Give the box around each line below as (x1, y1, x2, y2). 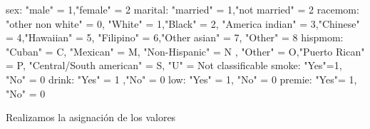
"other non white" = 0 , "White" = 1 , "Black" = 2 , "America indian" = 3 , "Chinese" (6, 16, 360, 31)
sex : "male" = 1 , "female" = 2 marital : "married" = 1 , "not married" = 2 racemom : (6, 2, 359, 16)
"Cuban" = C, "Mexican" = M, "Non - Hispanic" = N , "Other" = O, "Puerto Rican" (6, 43, 365, 58)
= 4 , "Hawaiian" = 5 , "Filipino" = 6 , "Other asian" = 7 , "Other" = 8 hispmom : (6, 30, 344, 45)
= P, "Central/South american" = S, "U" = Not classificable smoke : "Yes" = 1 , (6, 58, 342, 73)
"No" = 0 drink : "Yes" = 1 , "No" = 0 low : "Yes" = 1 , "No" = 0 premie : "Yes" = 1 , (6, 71, 357, 86)
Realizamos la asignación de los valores (6, 110, 176, 125)
